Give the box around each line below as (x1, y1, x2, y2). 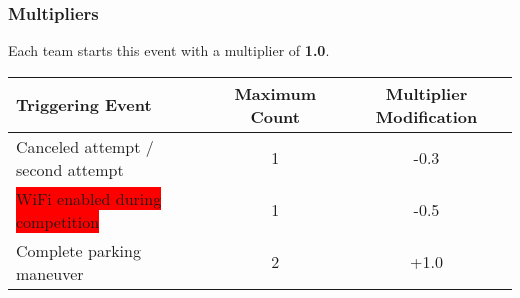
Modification (375, 104, 478, 128)
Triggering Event (16, 93, 152, 117)
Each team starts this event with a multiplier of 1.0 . (8, 40, 330, 61)
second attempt (16, 157, 124, 181)
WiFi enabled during (16, 186, 162, 210)
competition (16, 209, 100, 233)
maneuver (16, 261, 84, 285)
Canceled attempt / (16, 134, 154, 158)
